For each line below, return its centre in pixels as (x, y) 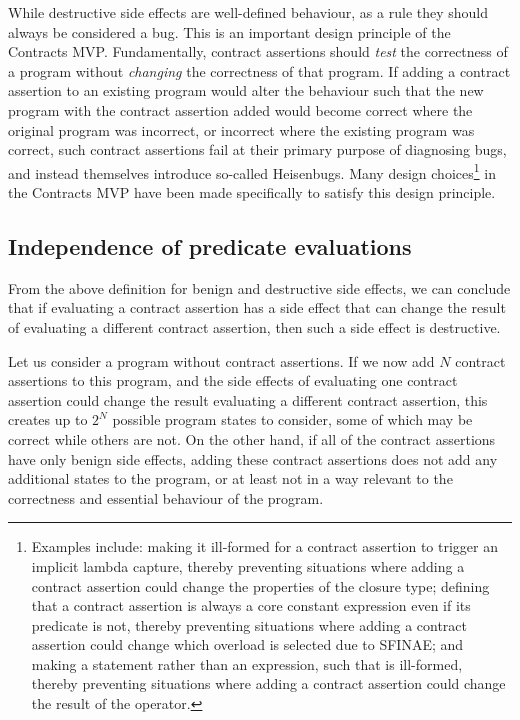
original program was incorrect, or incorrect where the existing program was (241, 129)
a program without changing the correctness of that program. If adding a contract (259, 70)
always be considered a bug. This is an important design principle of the (229, 31)
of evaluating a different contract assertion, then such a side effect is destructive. (254, 326)
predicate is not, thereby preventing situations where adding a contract (249, 624)
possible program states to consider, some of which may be (292, 419)
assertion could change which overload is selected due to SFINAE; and (247, 644)
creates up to (48, 419)
